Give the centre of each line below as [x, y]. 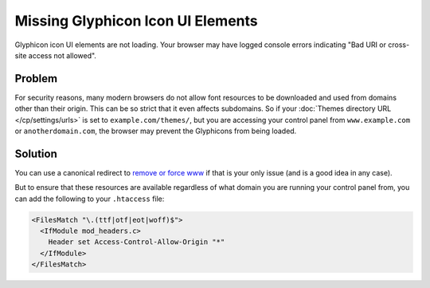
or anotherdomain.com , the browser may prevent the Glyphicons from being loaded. [156, 131]
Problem [36, 79]
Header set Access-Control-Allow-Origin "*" [137, 242]
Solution [36, 154]
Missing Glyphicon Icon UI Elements [136, 21]
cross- [399, 45]
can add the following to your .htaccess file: [90, 199]
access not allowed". [63, 55]
